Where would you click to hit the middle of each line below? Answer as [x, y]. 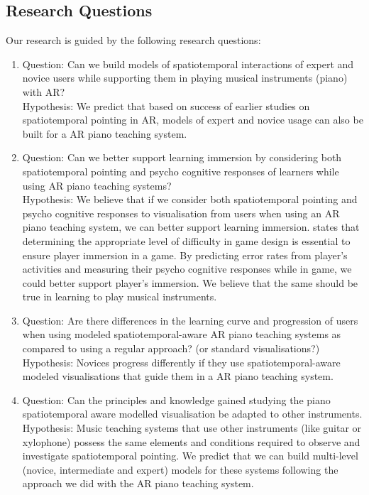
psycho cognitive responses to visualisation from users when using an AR [181, 213]
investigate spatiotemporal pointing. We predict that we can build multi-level [190, 456]
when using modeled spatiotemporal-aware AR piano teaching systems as [182, 334]
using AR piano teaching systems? [97, 185]
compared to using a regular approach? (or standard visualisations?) [171, 348]
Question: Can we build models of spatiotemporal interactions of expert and [188, 64]
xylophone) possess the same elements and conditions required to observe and [191, 441]
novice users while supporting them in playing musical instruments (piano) [185, 78]
